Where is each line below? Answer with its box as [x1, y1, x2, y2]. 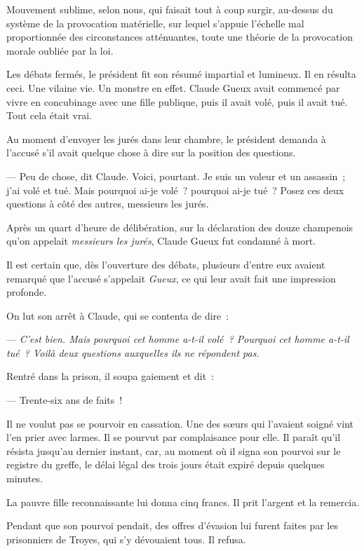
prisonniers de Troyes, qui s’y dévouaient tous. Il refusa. [6, 531, 246, 546]
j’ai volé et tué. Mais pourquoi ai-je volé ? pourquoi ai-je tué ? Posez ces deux [6, 182, 344, 197]
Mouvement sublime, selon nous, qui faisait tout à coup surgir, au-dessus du [6, 2, 333, 16]
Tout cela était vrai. [6, 108, 93, 123]
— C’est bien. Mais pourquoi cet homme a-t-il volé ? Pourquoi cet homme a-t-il [6, 332, 349, 346]
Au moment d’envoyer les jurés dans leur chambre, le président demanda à [6, 131, 326, 146]
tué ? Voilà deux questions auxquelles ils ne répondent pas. [6, 345, 259, 360]
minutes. [6, 471, 43, 486]
